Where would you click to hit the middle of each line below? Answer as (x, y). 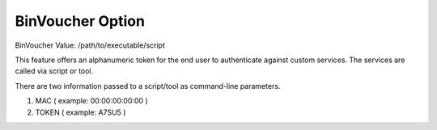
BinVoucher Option (80, 21)
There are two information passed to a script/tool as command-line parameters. (148, 86)
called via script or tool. (54, 71)
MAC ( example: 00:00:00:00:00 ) (92, 101)
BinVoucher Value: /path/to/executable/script (90, 45)
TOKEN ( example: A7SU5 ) (81, 112)
